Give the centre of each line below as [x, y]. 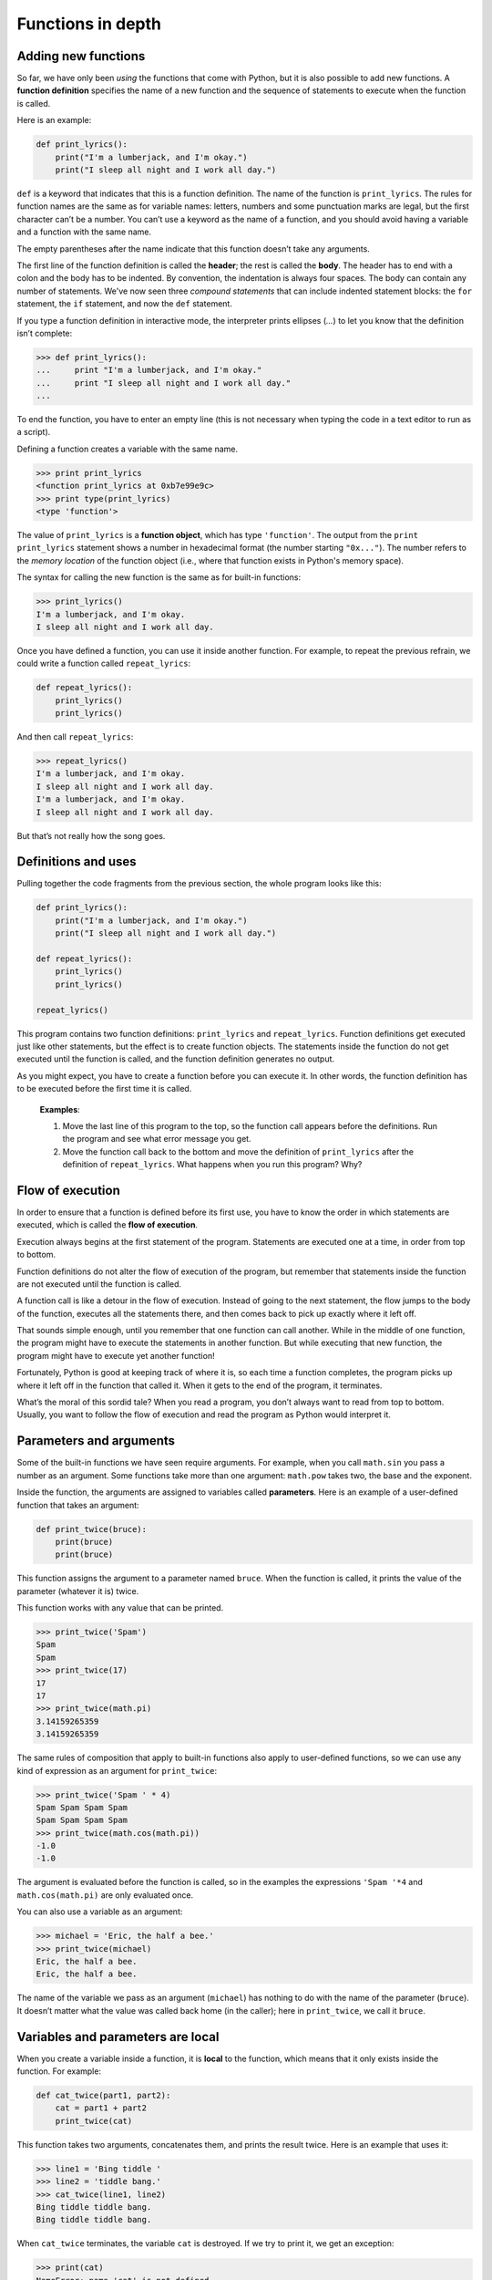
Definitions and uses [77, 862]
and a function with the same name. [84, 232]
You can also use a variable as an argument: [100, 1912]
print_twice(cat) [94, 2121]
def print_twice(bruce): [92, 1529]
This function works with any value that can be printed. [120, 1608]
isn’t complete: [45, 333]
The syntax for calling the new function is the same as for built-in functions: [159, 577]
